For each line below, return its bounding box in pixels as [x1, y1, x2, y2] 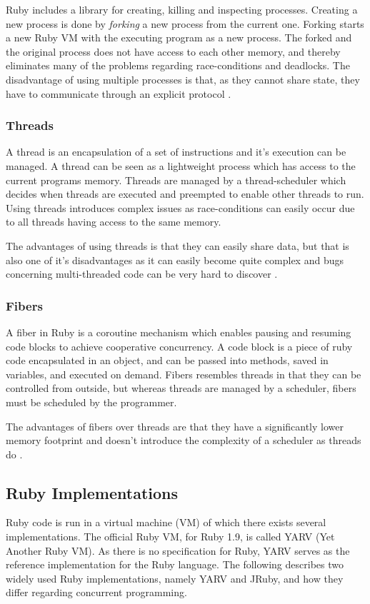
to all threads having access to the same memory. [6, 214, 221, 229]
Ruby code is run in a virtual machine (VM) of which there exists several [6, 515, 326, 530]
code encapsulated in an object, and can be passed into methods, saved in [6, 353, 329, 368]
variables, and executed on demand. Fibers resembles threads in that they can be [6, 366, 361, 381]
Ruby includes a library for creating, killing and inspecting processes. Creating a [6, 2, 358, 16]
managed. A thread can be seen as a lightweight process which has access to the [6, 158, 356, 173]
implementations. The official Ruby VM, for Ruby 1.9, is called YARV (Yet [6, 529, 335, 544]
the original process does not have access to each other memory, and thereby [6, 44, 341, 59]
